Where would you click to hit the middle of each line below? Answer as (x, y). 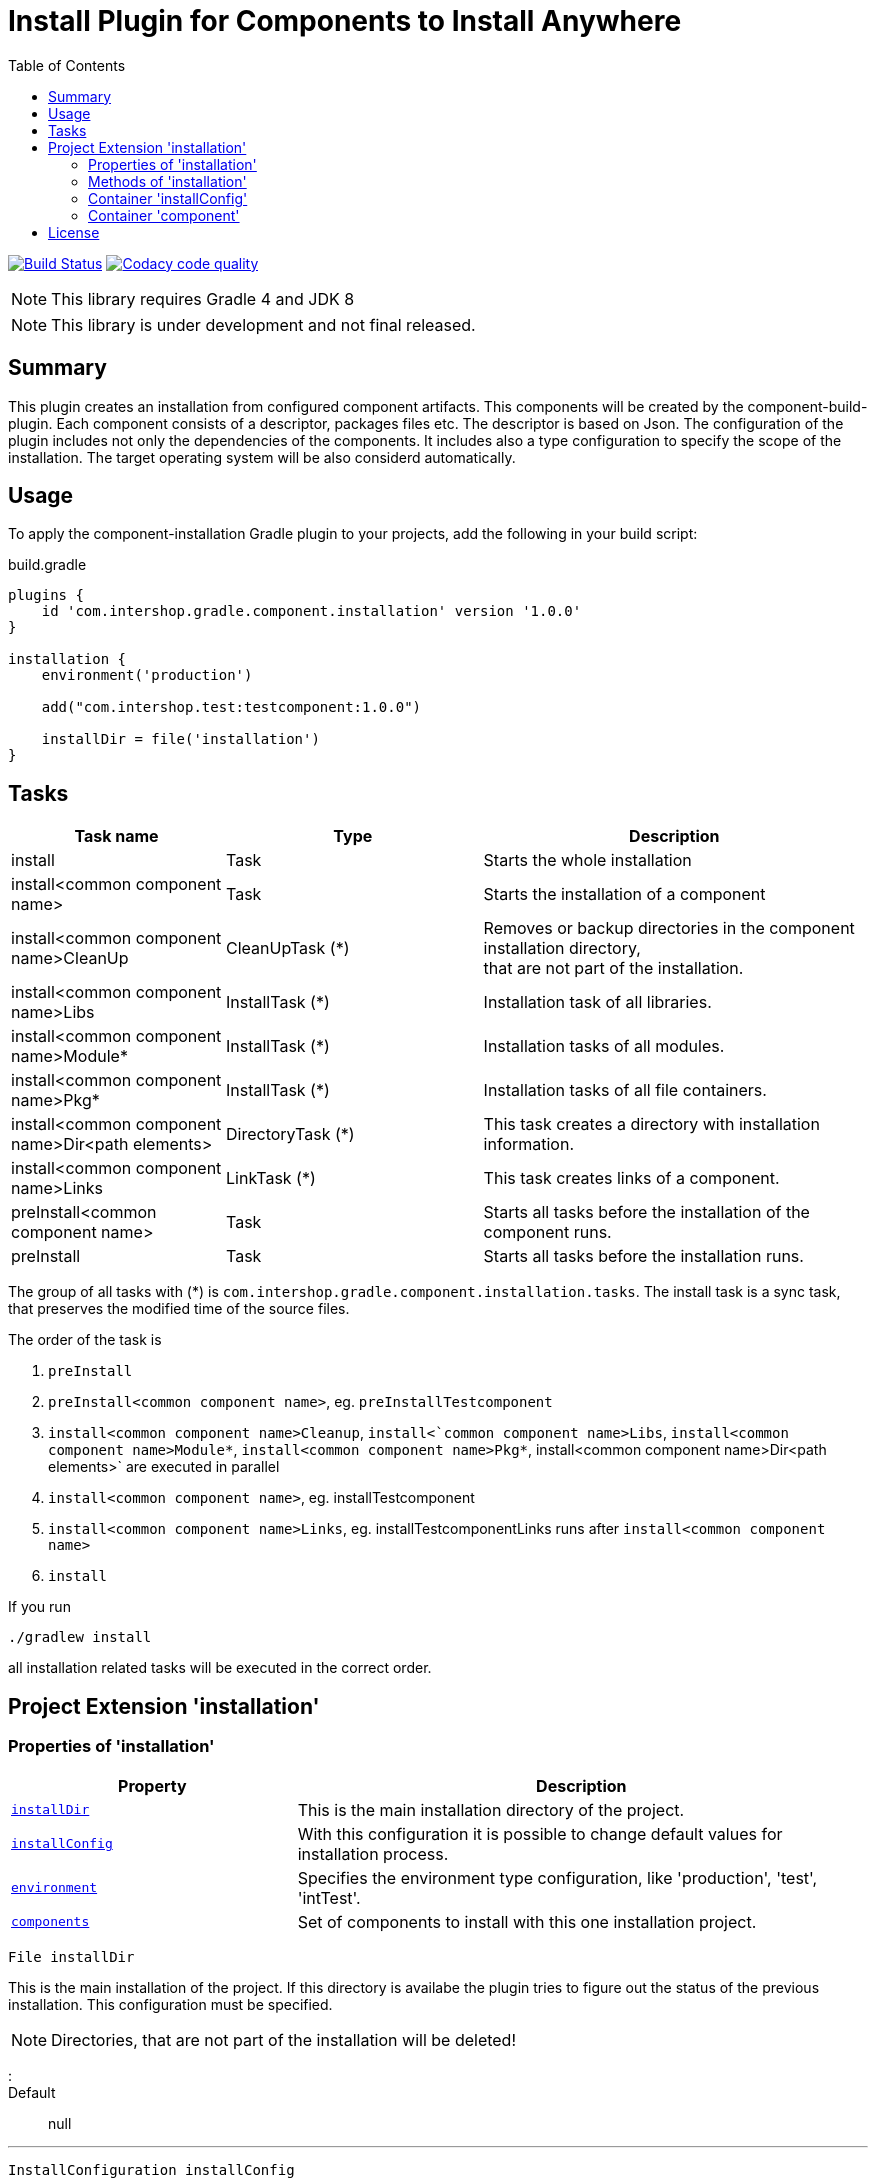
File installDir (71, 1956)
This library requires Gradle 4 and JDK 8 (203, 298)
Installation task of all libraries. (597, 1002)
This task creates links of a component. (631, 1178)
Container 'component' (164, 215)
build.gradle (47, 565)
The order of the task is (85, 1340)
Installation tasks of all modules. (604, 1046)
